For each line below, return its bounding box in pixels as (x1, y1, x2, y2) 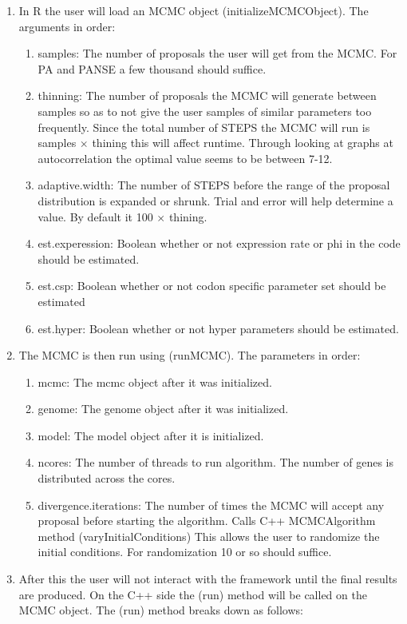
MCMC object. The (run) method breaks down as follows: (18, 602, 303, 618)
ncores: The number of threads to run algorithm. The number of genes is (38, 454, 394, 471)
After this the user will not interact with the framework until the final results (18, 570, 397, 587)
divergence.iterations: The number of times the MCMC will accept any (38, 496, 385, 513)
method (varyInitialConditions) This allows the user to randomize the (38, 527, 380, 544)
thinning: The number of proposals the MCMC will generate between (38, 87, 377, 104)
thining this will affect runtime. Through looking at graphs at (92, 134, 393, 151)
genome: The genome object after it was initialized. (38, 400, 289, 417)
